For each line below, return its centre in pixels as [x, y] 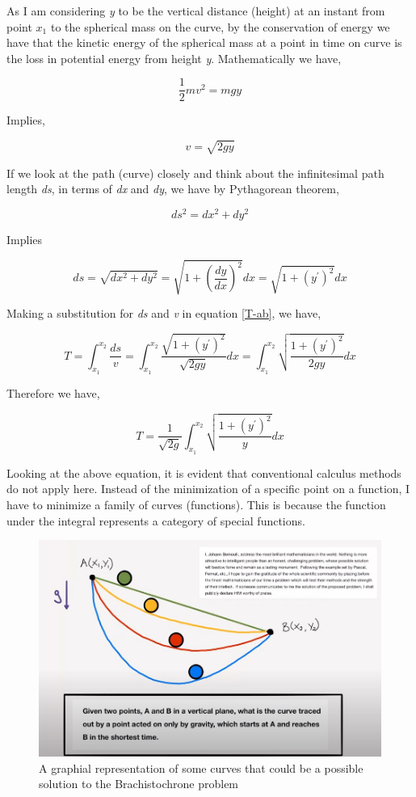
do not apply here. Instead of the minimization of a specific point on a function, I [208, 489]
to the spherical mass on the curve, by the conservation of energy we [220, 26]
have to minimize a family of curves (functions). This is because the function [196, 504]
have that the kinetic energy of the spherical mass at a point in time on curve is [204, 42]
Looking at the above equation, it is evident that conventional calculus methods [204, 472]
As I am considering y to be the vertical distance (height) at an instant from [196, 11]
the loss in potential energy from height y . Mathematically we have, [174, 58]
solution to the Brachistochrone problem [139, 784]
